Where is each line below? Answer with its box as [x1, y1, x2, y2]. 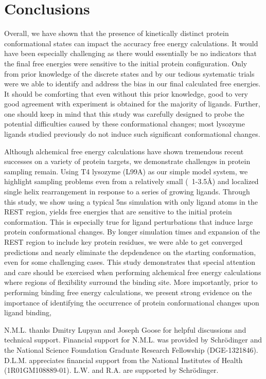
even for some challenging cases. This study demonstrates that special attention [4, 257, 255, 267]
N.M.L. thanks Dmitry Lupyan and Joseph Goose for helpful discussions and [4, 324, 246, 335]
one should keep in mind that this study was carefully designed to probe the [4, 108, 244, 119]
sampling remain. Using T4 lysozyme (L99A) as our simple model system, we [4, 166, 248, 176]
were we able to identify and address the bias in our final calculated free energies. [4, 78, 261, 89]
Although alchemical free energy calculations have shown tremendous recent [4, 146, 244, 156]
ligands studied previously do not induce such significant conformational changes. [4, 129, 260, 139]
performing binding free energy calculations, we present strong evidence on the [4, 286, 252, 297]
